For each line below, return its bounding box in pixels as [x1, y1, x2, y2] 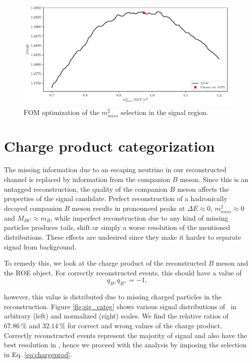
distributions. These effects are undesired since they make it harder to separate [4, 232, 241, 242]
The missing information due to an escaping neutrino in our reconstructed [4, 164, 227, 175]
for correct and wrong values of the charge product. [67, 320, 222, 330]
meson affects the [177, 183, 229, 194]
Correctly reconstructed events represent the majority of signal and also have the [4, 330, 247, 340]
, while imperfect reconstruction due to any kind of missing [50, 212, 228, 223]
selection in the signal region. [121, 107, 208, 117]
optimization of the [42, 107, 100, 117]
